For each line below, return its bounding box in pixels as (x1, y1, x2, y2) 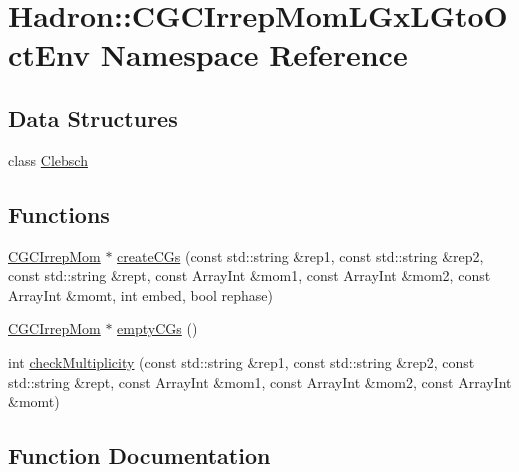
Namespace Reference (100, 34, 408, 75)
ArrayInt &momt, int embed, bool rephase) (8, 284, 274, 305)
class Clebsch (8, 149, 88, 170)
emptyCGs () (117, 318, 198, 339)
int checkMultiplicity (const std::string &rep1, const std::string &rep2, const (8, 351, 475, 372)
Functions (8, 198, 110, 229)
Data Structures (8, 102, 178, 133)
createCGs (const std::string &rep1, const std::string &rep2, (117, 245, 484, 266)
